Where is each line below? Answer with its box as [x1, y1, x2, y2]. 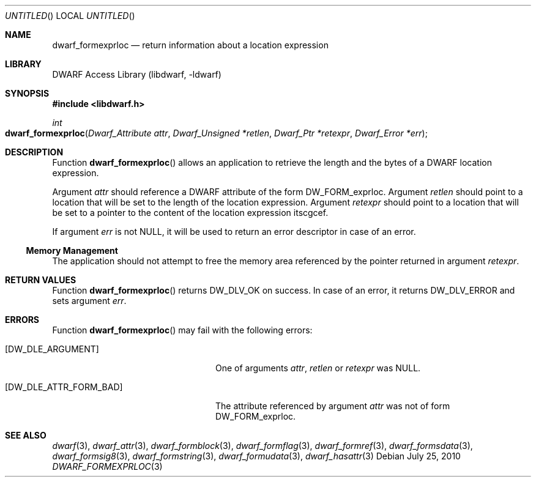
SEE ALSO [5, 430, 47, 440]
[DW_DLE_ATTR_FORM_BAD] [5, 382, 123, 392]
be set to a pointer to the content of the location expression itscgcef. [52, 207, 329, 218]
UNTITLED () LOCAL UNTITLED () [5, 10, 135, 21]
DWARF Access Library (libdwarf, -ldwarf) [52, 69, 221, 80]
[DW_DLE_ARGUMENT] [5, 344, 99, 354]
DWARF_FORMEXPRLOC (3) [52, 461, 163, 472]
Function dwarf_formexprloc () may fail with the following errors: [52, 325, 313, 335]
